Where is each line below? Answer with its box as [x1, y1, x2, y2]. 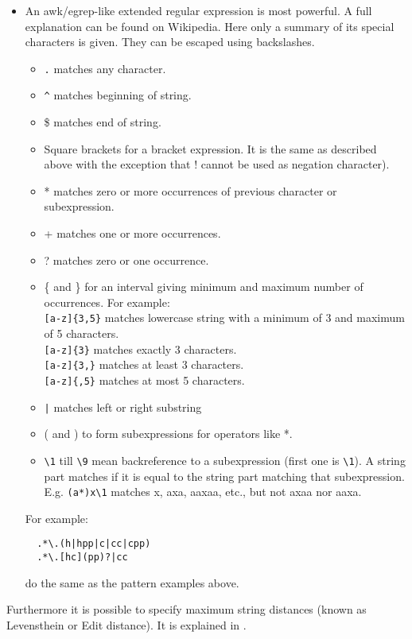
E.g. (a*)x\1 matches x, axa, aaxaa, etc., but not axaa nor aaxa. [44, 483, 362, 500]
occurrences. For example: [44, 293, 170, 310]
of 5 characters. [44, 325, 119, 342]
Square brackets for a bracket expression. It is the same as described [44, 140, 377, 157]
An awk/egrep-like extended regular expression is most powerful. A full [25, 2, 372, 18]
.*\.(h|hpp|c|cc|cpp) [37, 538, 151, 550]
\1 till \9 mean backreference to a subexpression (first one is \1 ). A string [44, 451, 406, 468]
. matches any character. [44, 60, 166, 76]
